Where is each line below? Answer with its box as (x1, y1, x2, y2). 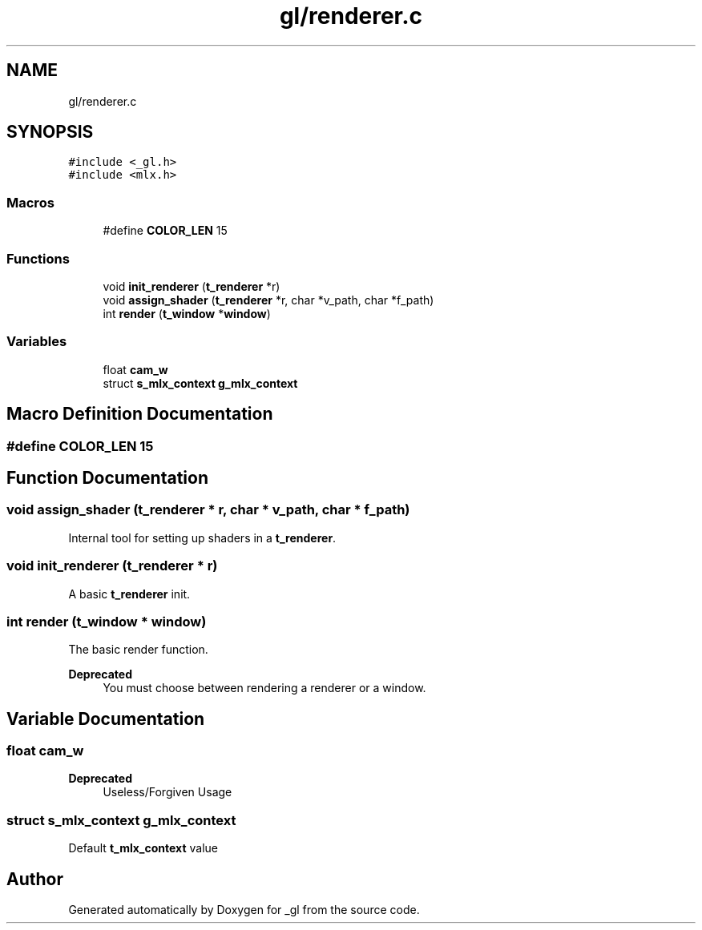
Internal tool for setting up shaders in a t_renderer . (68, 530, 337, 545)
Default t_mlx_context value (68, 841, 218, 856)
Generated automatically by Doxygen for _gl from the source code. (68, 903, 420, 917)
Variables (6, 333, 67, 350)
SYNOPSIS (6, 122, 94, 143)
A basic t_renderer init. (68, 586, 191, 601)
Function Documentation (6, 467, 208, 488)
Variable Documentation (6, 708, 205, 729)
